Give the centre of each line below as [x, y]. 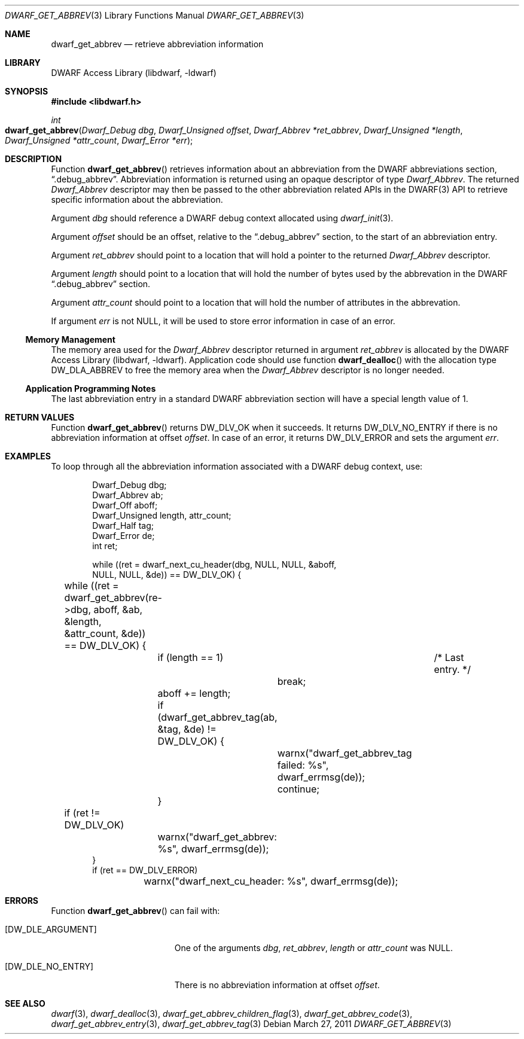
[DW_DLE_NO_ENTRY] [49, 966]
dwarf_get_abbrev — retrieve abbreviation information [157, 44]
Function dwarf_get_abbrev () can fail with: [135, 911]
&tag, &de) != [187, 729]
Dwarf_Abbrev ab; [128, 495]
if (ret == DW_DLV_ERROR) [145, 870]
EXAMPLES [28, 456]
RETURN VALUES [40, 417]
